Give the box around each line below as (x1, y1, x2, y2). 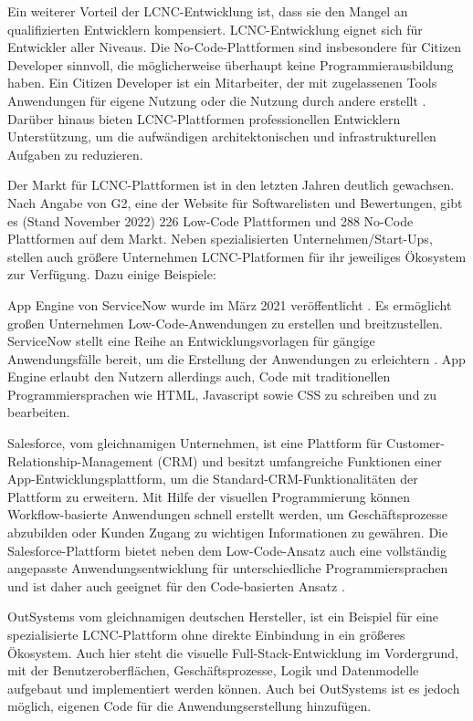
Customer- (386, 434, 445, 453)
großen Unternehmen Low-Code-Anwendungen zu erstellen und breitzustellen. (7, 313, 443, 332)
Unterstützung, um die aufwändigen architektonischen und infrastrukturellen (7, 127, 436, 146)
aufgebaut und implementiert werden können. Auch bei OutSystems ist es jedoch (7, 678, 460, 697)
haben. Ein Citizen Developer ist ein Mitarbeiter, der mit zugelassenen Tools (7, 73, 437, 92)
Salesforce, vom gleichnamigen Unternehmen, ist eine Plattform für (7, 434, 383, 453)
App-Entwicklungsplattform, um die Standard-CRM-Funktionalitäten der (7, 469, 418, 488)
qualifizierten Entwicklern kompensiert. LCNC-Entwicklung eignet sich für (7, 19, 423, 38)
